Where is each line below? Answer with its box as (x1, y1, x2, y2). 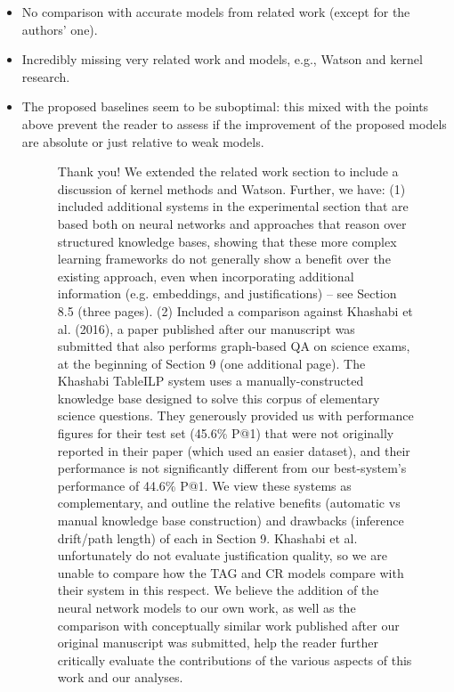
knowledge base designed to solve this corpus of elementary (57, 388, 380, 407)
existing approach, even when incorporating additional (57, 266, 354, 285)
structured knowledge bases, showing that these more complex (57, 232, 397, 250)
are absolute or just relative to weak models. (21, 132, 264, 151)
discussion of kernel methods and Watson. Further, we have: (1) (57, 179, 406, 198)
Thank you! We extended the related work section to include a (57, 162, 399, 181)
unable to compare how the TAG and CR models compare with (57, 563, 404, 582)
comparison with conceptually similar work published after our (57, 615, 400, 634)
